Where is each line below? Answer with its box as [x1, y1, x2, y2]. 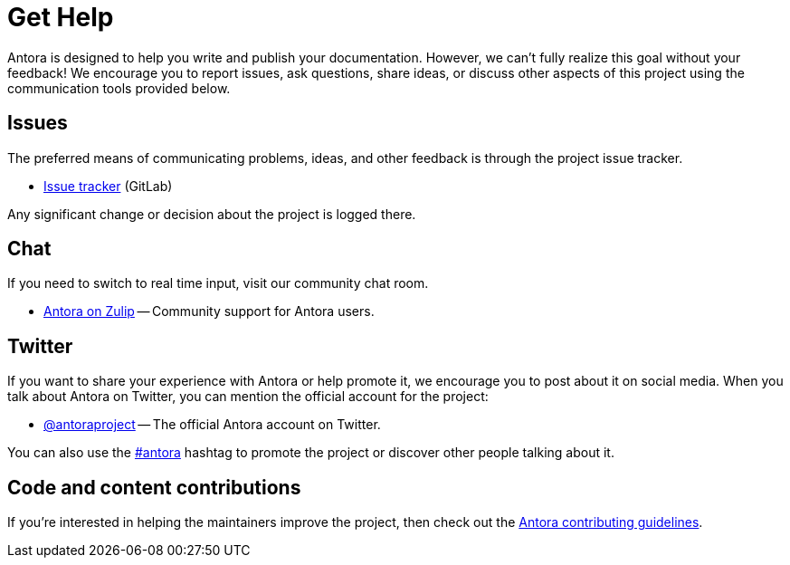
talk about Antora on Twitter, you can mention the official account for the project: [7, 388, 489, 405]
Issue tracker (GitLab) [43, 177, 173, 194]
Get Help [7, 2, 114, 33]
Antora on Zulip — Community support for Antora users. [43, 303, 375, 320]
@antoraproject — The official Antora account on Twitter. [43, 417, 381, 433]
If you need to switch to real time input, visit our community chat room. [7, 275, 429, 292]
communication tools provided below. [7, 80, 231, 96]
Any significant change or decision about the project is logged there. [7, 206, 416, 222]
